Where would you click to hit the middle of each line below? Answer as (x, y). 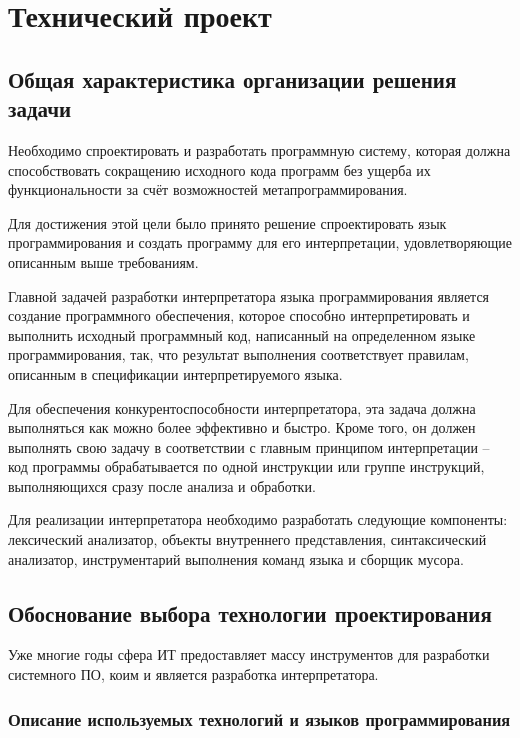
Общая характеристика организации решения (232, 78)
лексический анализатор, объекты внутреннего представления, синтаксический (247, 539)
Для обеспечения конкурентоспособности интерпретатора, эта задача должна (242, 407)
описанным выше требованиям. (103, 261)
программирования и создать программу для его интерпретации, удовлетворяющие (260, 242)
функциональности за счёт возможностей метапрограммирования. (208, 189)
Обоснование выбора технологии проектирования (250, 612)
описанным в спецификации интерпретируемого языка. (175, 373)
